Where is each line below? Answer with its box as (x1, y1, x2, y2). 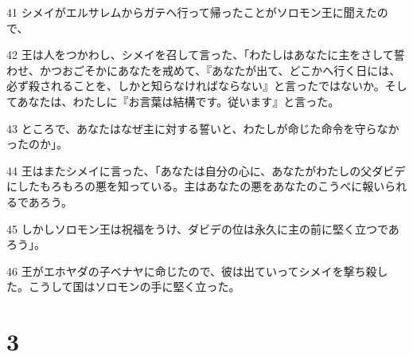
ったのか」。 (6, 135, 68, 152)
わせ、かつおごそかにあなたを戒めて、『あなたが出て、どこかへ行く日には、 (6, 61, 401, 78)
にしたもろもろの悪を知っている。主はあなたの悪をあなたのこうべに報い (6, 178, 385, 194)
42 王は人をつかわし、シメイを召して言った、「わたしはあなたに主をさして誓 (6, 46, 405, 63)
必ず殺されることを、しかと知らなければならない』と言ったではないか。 (6, 77, 385, 94)
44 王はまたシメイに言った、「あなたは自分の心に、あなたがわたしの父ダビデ (6, 162, 406, 178)
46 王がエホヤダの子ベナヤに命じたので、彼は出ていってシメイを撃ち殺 (6, 262, 377, 279)
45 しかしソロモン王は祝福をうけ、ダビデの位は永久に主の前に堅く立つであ (6, 220, 399, 237)
